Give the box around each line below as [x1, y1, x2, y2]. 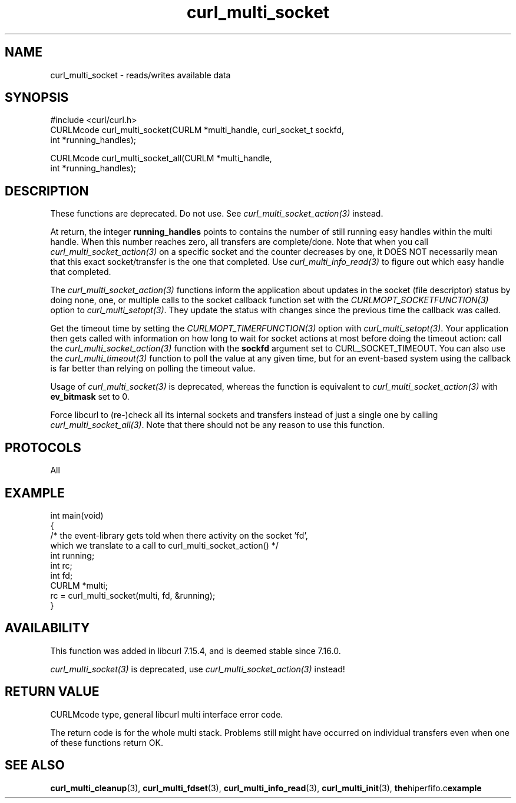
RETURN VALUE [5, 684, 100, 699]
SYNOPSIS [5, 90, 69, 105]
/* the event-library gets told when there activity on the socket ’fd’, [50, 530, 308, 540]
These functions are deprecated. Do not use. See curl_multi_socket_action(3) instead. [50, 208, 383, 219]
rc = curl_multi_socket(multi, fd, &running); [50, 590, 216, 600]
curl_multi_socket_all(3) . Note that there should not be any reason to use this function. [50, 420, 385, 430]
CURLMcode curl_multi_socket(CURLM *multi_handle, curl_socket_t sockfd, [50, 125, 344, 135]
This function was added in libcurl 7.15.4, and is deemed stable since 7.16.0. [50, 645, 341, 656]
